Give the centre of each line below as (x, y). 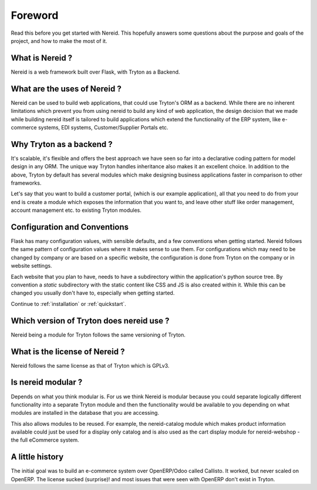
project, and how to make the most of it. (59, 41)
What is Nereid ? (42, 58)
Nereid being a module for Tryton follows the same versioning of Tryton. (98, 335)
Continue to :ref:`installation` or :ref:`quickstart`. (68, 304)
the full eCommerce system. (45, 440)
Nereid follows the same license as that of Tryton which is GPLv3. (90, 365)
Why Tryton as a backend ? (62, 144)
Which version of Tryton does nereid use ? (90, 321)
